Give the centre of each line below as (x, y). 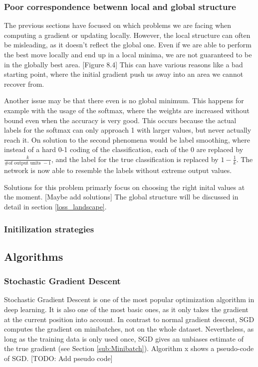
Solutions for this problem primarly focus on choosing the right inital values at (125, 187)
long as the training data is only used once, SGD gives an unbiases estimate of (124, 338)
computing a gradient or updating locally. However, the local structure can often (127, 35)
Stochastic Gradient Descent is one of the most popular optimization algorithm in (129, 299)
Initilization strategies (49, 229)
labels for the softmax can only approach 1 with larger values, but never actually (128, 130)
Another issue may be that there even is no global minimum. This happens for (124, 100)
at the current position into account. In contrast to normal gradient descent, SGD (129, 319)
